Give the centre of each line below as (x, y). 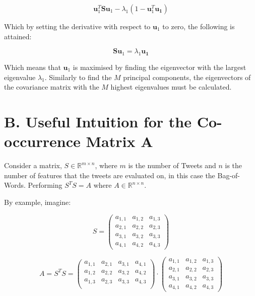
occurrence (42, 141)
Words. (15, 185)
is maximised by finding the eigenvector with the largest (160, 67)
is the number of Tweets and (172, 165)
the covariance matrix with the (52, 87)
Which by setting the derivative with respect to (77, 26)
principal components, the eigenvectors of (187, 77)
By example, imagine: (38, 202)
